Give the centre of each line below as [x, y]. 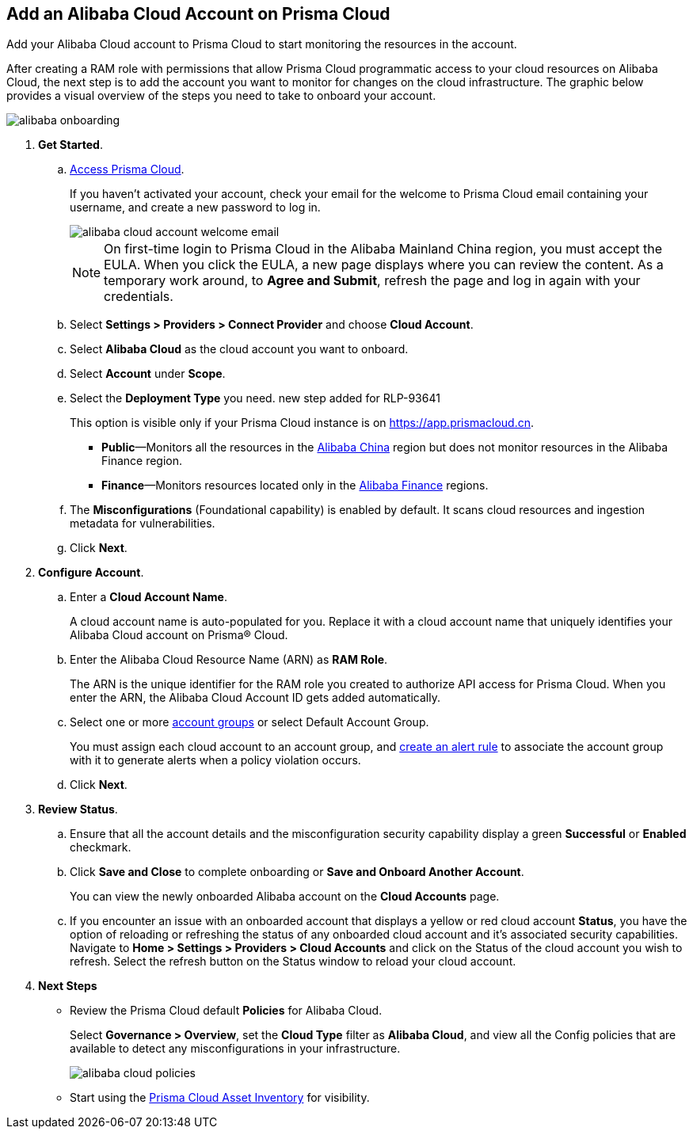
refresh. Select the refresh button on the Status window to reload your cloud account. [293, 962]
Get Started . [70, 145]
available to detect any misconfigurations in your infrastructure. [235, 1049]
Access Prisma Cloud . [127, 169]
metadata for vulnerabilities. [143, 524]
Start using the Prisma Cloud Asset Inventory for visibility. [220, 1098]
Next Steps [68, 986]
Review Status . [78, 809]
